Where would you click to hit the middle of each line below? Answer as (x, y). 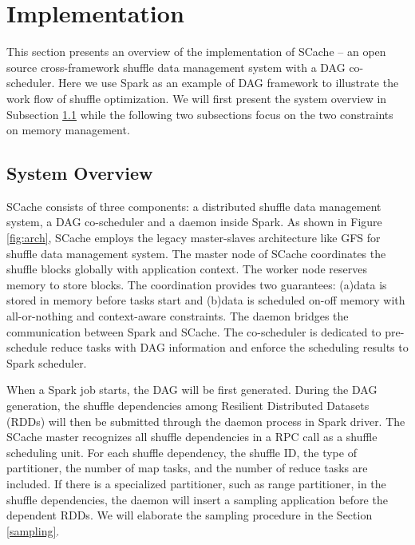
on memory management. (68, 130)
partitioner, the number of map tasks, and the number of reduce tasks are (187, 468)
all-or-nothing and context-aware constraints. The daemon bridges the (178, 316)
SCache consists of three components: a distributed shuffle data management (194, 206)
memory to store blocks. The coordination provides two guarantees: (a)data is (197, 284)
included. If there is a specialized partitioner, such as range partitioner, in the (196, 483)
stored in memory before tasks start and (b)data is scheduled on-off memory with (206, 300)
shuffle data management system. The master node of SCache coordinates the (196, 253)
